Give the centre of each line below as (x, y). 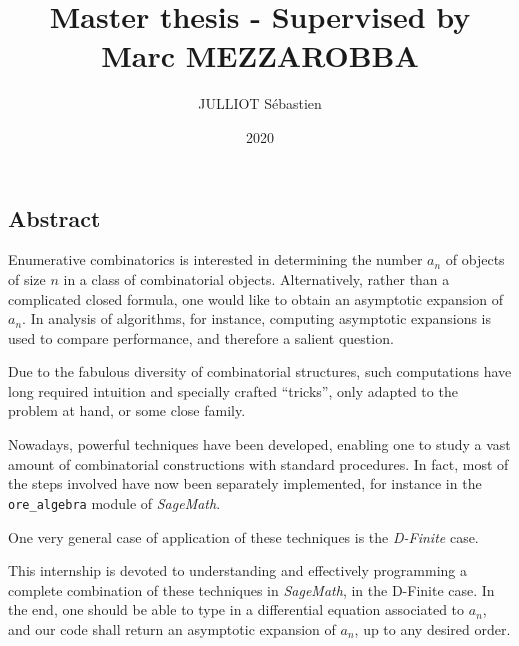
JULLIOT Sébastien (260, 103)
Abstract (54, 217)
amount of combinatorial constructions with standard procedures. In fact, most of (258, 463)
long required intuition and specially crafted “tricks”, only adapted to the (233, 390)
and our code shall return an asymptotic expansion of (172, 628)
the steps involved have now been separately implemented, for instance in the (245, 483)
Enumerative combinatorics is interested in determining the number (215, 259)
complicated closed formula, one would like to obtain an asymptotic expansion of (255, 298)
